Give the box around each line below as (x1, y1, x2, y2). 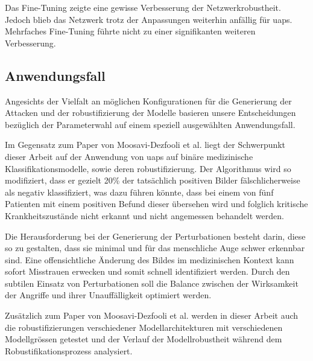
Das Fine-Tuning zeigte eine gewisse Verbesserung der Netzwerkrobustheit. (5, 1, 281, 13)
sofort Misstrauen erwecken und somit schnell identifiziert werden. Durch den (5, 265, 290, 278)
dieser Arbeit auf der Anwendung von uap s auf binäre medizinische (5, 150, 253, 162)
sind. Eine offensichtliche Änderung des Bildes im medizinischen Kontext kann (5, 253, 294, 266)
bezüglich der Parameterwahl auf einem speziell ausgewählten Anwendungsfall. (5, 118, 296, 130)
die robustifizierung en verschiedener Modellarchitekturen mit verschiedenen (5, 321, 283, 333)
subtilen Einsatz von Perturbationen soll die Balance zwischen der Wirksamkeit (5, 276, 299, 289)
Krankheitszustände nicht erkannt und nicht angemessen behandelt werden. (5, 209, 284, 222)
